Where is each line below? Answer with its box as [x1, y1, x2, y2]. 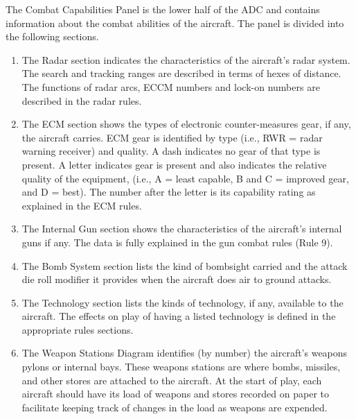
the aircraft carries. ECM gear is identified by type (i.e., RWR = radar [21, 130, 323, 144]
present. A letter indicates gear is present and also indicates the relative [21, 157, 327, 171]
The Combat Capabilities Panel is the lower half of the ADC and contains [6, 2, 320, 16]
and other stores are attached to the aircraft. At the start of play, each [21, 373, 322, 387]
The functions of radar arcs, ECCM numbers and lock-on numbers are [21, 79, 320, 94]
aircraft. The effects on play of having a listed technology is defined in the [21, 309, 336, 323]
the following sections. [6, 29, 99, 44]
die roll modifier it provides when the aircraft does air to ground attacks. [21, 272, 332, 287]
